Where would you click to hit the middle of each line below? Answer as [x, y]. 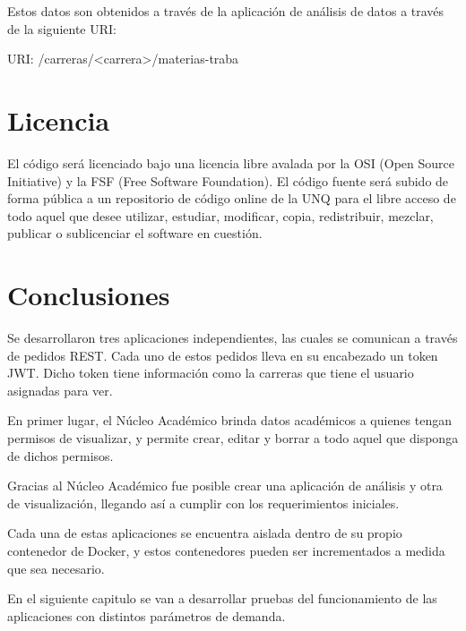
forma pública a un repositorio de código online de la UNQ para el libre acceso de [232, 198]
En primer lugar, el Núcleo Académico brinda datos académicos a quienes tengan [230, 420]
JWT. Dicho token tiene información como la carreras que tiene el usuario [211, 373]
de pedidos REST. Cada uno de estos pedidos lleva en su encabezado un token [223, 355]
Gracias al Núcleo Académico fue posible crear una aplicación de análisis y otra [225, 486]
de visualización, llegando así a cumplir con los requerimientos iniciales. [203, 503]
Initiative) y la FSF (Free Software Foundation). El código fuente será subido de [228, 180]
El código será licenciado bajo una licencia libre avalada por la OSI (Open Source [231, 162]
